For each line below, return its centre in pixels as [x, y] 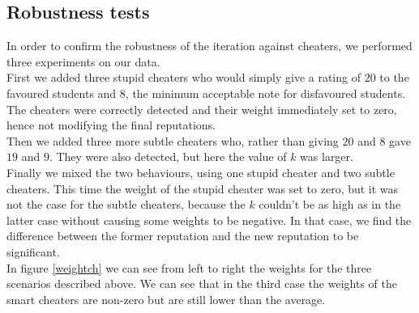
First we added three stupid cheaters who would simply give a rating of [184, 77]
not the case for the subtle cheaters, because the [126, 204]
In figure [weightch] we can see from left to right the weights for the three [189, 267]
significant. [33, 251]
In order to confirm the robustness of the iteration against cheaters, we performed [209, 46]
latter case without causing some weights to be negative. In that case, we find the [209, 220]
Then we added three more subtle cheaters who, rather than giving [173, 140]
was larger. [327, 156]
